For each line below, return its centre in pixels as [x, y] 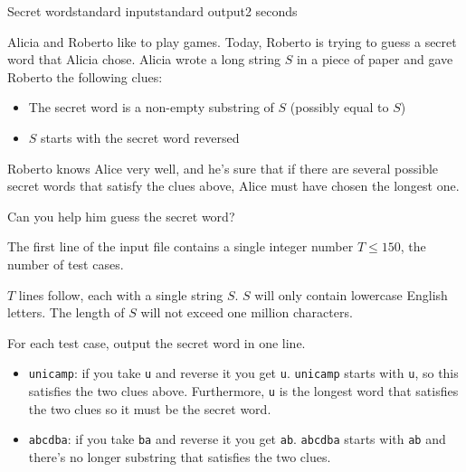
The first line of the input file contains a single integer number [181, 246]
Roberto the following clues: [85, 76]
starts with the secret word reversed [140, 137]
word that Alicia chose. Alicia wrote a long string [144, 59]
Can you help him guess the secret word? [121, 216]
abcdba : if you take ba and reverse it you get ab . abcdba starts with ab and [237, 439]
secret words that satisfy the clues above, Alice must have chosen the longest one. [233, 186]
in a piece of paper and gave [375, 59]
